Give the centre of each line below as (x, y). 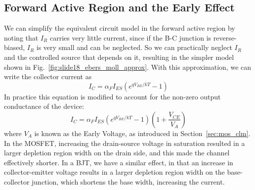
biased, (15, 47)
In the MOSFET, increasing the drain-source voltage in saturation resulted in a (125, 143)
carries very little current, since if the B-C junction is (130, 37)
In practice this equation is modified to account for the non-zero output (112, 96)
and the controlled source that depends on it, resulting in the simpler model (119, 57)
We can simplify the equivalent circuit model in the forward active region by (120, 28)
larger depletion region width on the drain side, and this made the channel (117, 153)
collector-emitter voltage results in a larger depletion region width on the (114, 172)
